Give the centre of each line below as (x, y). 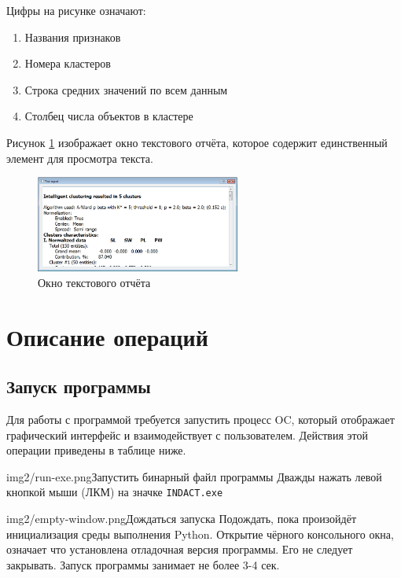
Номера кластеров (68, 63)
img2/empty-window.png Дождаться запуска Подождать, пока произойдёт (182, 518)
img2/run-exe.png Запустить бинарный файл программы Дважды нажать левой (194, 476)
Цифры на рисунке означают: (76, 10)
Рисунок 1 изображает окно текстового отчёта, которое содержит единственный (197, 142)
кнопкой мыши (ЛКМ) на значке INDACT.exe (115, 492)
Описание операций (107, 336)
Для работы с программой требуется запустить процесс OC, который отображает (200, 419)
